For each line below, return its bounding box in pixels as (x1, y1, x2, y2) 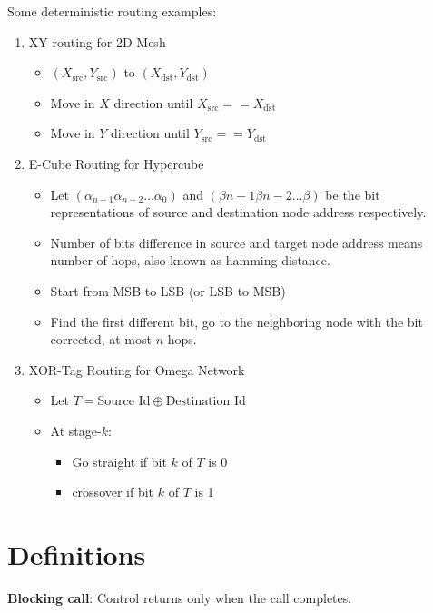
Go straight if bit (72, 451, 167, 470)
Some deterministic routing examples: (7, 2, 217, 20)
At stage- (50, 420, 102, 440)
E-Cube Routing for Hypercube (28, 153, 204, 173)
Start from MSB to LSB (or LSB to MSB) (50, 281, 286, 300)
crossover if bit (72, 482, 154, 501)
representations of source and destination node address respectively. (50, 203, 427, 222)
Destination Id (165, 395, 246, 409)
